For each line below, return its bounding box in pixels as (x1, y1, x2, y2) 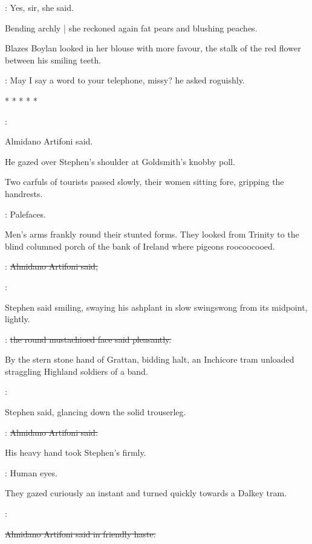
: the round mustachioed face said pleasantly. (5, 332, 172, 345)
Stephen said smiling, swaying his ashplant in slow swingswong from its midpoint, (5, 300, 308, 313)
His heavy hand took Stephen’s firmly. (5, 446, 146, 459)
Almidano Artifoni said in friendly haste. (5, 527, 156, 540)
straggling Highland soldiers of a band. (5, 364, 148, 377)
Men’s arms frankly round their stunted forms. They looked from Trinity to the (5, 228, 299, 241)
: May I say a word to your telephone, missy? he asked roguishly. (5, 74, 245, 86)
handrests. (5, 187, 43, 199)
